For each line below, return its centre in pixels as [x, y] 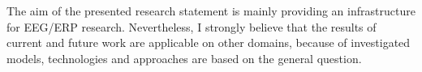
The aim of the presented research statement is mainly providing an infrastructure [211, 11]
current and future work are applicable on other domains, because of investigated [209, 42]
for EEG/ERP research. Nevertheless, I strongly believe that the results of [192, 26]
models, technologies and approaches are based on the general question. [184, 58]
